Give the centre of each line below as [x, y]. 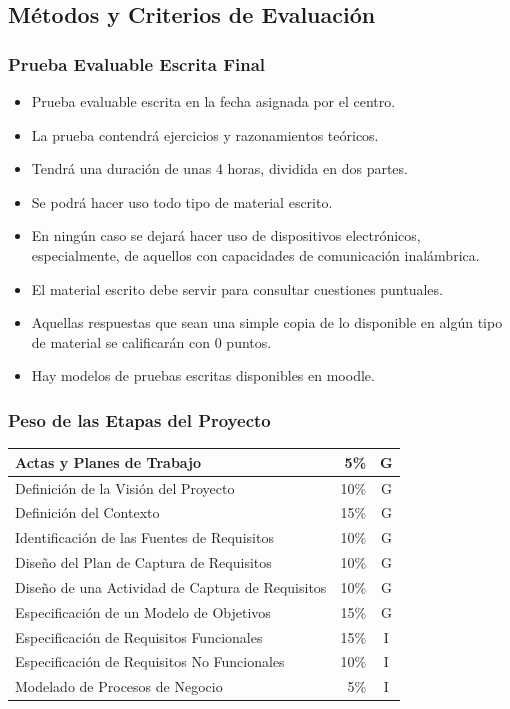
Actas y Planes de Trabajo [108, 461]
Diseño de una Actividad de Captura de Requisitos [171, 586]
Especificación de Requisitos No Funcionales [150, 661]
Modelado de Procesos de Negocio [119, 686]
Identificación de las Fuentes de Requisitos [144, 537]
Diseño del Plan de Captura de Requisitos [143, 562]
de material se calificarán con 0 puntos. [151, 341]
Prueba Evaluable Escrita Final [137, 63]
